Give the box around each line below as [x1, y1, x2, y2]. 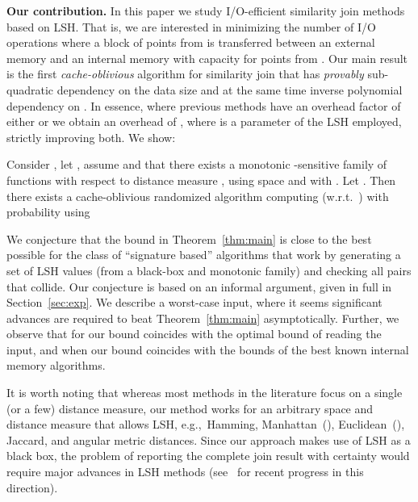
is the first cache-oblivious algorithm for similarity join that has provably [6, 65, 364, 82]
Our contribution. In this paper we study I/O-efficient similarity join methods [6, 2, 405, 19]
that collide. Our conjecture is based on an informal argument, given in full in [6, 278, 392, 295]
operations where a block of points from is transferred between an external [6, 34, 375, 51]
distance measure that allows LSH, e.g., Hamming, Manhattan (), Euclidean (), [6, 416, 405, 433]
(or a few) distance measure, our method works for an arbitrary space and [6, 400, 374, 416]
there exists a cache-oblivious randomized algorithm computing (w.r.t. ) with [6, 187, 389, 204]
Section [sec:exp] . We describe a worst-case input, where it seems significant [6, 294, 382, 311]
